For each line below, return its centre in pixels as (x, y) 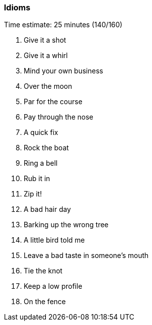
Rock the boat (46, 148)
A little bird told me (54, 240)
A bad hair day (47, 209)
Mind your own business (63, 71)
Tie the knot (43, 271)
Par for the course (53, 102)
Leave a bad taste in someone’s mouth (86, 256)
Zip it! (33, 194)
